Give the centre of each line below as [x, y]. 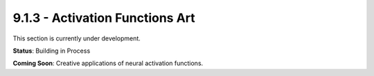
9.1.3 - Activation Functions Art [104, 18]
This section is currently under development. [77, 38]
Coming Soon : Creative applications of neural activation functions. [108, 63]
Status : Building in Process [52, 51]
